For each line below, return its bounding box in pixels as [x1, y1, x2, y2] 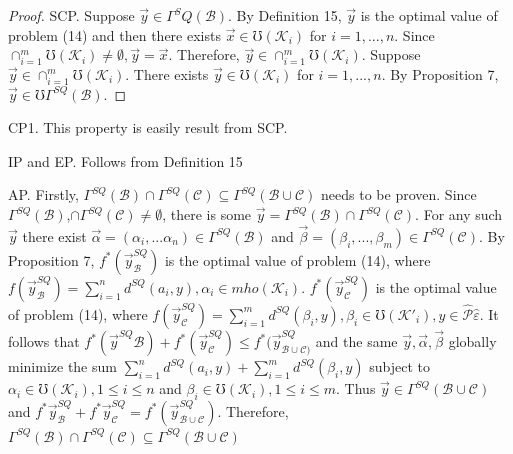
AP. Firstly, [8, 184, 79, 205]
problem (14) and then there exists [8, 24, 221, 45]
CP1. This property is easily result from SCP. [8, 117, 288, 138]
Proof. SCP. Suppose [8, 5, 135, 25]
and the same [315, 331, 398, 352]
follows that [8, 331, 80, 352]
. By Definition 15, [228, 5, 342, 25]
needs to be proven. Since [321, 184, 477, 205]
